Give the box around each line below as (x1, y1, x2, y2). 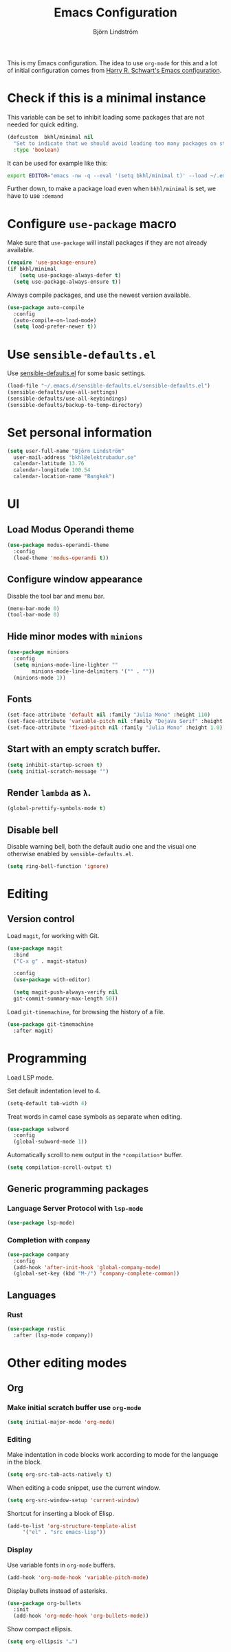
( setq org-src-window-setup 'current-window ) (7, 1497, 140, 1504)
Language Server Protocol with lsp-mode (7, 1204, 144, 1214)
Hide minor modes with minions (7, 630, 143, 642)
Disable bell (7, 824, 58, 836)
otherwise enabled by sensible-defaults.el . (7, 849, 134, 858)
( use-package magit (7, 945, 63, 952)
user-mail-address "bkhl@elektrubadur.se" (13, 454, 137, 461)
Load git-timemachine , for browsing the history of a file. (7, 1007, 165, 1016)
